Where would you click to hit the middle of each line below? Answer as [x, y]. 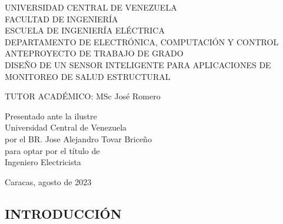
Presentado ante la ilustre [51, 116]
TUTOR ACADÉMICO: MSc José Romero [83, 96]
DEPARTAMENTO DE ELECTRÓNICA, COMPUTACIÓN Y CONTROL [142, 41]
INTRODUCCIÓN [63, 213]
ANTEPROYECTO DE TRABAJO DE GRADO [94, 53]
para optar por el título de [52, 150]
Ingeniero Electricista [43, 162]
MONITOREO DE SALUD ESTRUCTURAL [88, 76]
